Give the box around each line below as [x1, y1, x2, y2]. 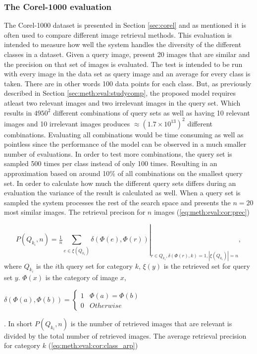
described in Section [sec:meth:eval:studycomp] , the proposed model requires [4, 88, 236, 98]
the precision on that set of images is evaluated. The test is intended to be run [4, 59, 243, 69]
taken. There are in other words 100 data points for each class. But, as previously [4, 78, 252, 88]
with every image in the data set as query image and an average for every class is [4, 68, 251, 79]
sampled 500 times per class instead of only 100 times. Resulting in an [4, 158, 217, 169]
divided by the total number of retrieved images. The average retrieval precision [4, 330, 247, 341]
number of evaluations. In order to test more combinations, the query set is [4, 148, 232, 159]
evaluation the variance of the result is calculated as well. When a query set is [4, 187, 241, 198]
